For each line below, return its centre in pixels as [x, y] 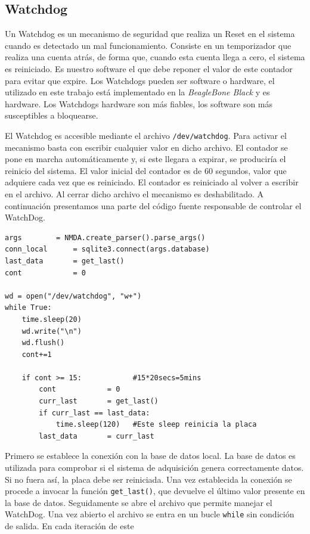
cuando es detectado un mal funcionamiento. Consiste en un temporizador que [148, 45]
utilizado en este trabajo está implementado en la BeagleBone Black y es [137, 92]
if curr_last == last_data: [94, 413]
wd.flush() [43, 343]
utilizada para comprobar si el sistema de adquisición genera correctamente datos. [154, 468]
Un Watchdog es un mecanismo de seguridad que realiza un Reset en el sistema [150, 34]
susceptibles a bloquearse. [52, 115]
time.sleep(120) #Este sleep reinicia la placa [156, 425]
